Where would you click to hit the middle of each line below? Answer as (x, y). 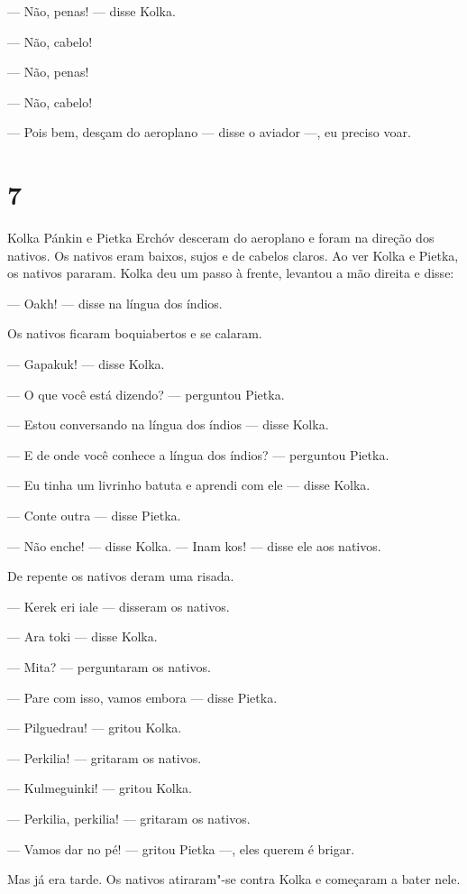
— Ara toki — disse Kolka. (82, 636)
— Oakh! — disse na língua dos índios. (115, 303)
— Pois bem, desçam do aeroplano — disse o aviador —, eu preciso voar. (209, 132)
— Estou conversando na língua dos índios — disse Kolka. (168, 424)
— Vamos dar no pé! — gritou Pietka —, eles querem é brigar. (181, 848)
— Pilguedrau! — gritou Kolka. (95, 728)
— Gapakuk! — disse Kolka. (86, 364)
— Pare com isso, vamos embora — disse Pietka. (142, 697)
